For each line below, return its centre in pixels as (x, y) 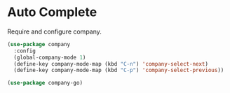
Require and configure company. (54, 31)
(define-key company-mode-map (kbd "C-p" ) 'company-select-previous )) (119, 71)
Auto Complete (52, 12)
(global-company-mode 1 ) (50, 57)
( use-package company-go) (45, 83)
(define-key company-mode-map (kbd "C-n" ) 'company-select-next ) (111, 64)
